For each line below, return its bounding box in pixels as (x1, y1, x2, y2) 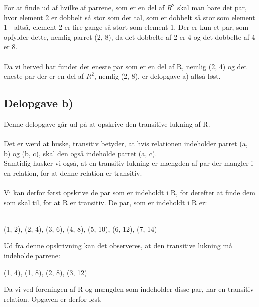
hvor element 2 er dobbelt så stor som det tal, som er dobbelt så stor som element (4, 12, 255, 22)
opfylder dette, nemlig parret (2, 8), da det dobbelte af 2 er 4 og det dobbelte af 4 (4, 31, 255, 42)
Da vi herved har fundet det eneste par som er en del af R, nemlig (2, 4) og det (4, 61, 247, 71)
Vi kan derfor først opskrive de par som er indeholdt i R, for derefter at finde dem (4, 187, 255, 198)
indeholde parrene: (4, 250, 60, 261)
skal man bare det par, (177, 2, 247, 12)
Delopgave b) (4, 95, 73, 111)
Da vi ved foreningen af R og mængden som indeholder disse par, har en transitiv (4, 284, 254, 294)
